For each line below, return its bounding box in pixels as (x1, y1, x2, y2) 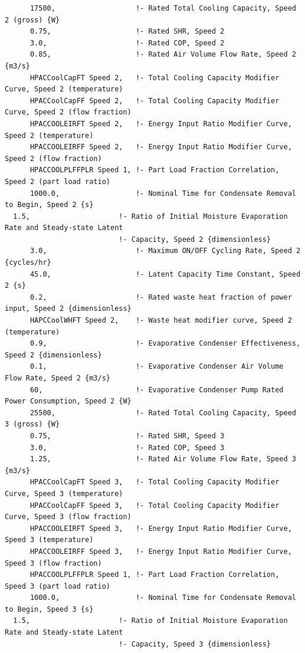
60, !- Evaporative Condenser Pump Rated (29, 385, 284, 394)
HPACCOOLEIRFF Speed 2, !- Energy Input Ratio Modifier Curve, (29, 143, 292, 152)
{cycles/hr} (5, 258, 51, 267)
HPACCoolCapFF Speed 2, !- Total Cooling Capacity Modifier (29, 96, 280, 105)
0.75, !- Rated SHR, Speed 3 (29, 431, 225, 440)
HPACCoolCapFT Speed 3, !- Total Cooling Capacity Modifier (29, 478, 280, 487)
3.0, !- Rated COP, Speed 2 (29, 38, 225, 47)
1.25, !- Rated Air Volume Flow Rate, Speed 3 (29, 455, 296, 464)
